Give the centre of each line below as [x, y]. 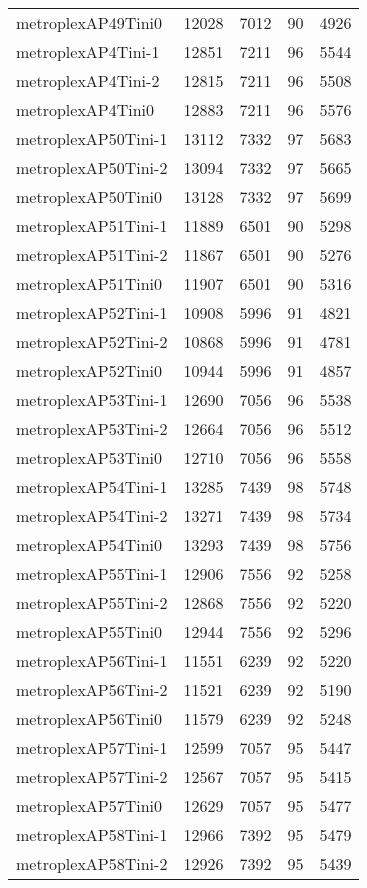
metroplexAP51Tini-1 [92, 225]
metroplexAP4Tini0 [85, 109]
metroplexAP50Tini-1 [92, 138]
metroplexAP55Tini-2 [92, 602]
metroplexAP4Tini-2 [88, 80]
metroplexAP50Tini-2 [92, 167]
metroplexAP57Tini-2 [92, 776]
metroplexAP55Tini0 [89, 631]
